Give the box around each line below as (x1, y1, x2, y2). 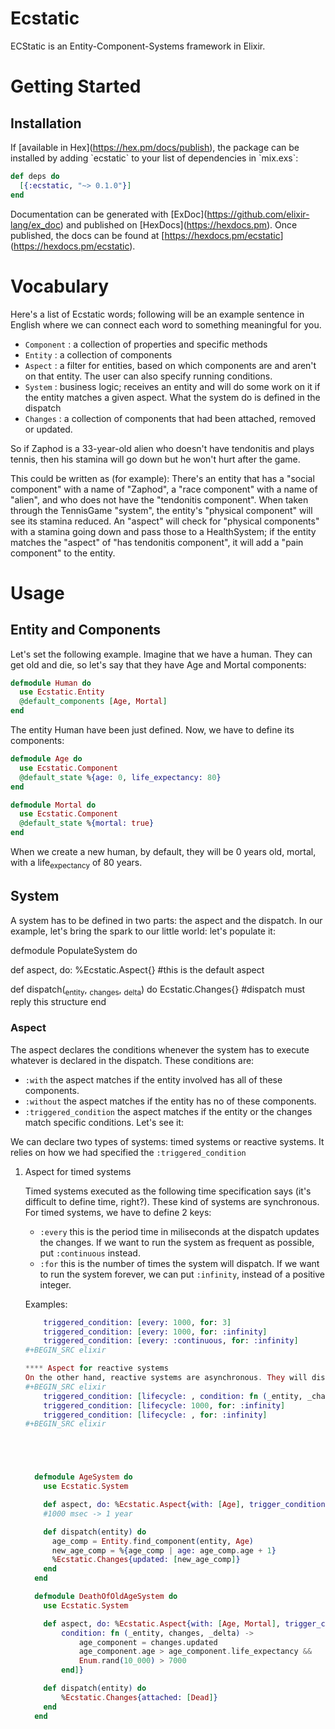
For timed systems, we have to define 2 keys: (24, 1206, 212, 1218)
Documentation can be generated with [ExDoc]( (10, 208, 208, 220)
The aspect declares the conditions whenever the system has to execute (10, 1043, 310, 1056)
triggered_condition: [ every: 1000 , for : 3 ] (43, 1317, 232, 1327)
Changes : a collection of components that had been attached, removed (24, 412, 316, 424)
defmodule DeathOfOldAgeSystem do (34, 1592, 178, 1602)
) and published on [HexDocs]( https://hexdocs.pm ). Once (59, 218, 298, 231)
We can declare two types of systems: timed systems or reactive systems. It (10, 1135, 325, 1147)
